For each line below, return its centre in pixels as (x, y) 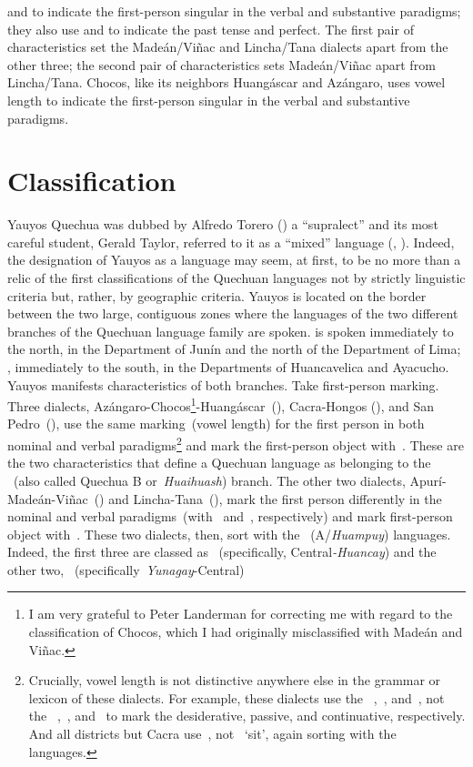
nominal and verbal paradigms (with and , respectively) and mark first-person (230, 516)
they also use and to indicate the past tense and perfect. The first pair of (211, 29)
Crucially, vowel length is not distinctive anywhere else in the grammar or (235, 680)
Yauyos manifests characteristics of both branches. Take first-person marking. (223, 384)
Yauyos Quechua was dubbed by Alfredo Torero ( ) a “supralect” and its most (223, 224)
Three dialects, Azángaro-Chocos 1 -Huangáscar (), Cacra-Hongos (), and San (221, 404)
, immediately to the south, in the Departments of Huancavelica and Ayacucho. (228, 367)
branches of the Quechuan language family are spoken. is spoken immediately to (231, 331)
